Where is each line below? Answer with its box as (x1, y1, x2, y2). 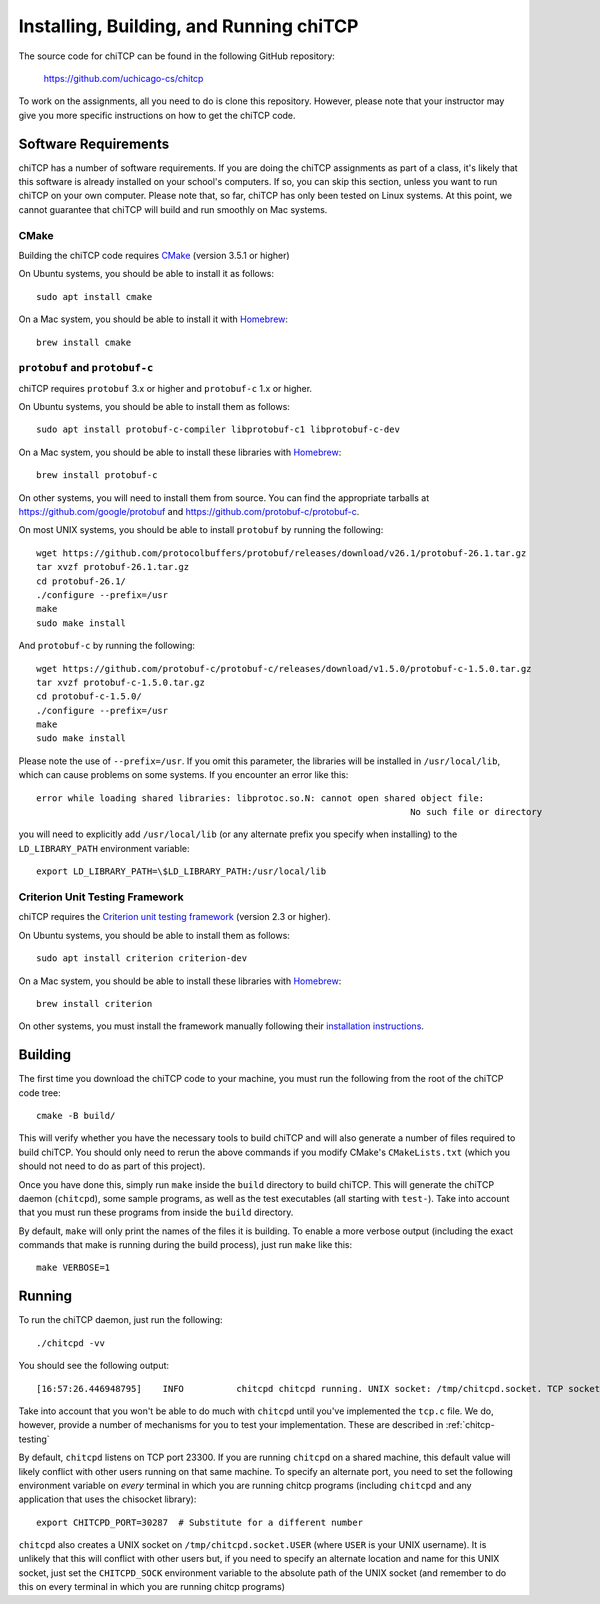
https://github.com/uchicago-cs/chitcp (43, 72, 204, 84)
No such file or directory (410, 806, 543, 818)
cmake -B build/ (36, 1110, 116, 1121)
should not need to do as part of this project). (18, 1160, 206, 1172)
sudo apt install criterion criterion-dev (36, 953, 248, 964)
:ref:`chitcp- (445, 1419, 495, 1431)
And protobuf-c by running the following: (18, 640, 195, 652)
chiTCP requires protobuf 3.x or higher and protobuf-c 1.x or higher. (18, 382, 313, 394)
